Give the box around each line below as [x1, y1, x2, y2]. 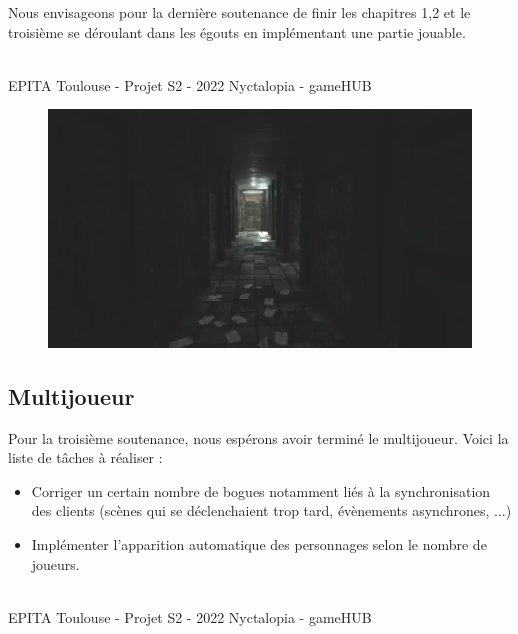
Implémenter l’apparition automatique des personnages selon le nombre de [31, 534, 487, 555]
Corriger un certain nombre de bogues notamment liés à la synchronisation [31, 480, 491, 501]
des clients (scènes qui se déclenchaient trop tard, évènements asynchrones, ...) [31, 500, 512, 521]
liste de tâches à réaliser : [8, 447, 163, 468]
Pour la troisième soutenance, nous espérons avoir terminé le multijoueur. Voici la [8, 427, 509, 448]
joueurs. [31, 553, 80, 574]
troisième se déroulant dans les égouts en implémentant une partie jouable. [8, 21, 466, 42]
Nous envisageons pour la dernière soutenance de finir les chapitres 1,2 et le [8, 2, 471, 22]
